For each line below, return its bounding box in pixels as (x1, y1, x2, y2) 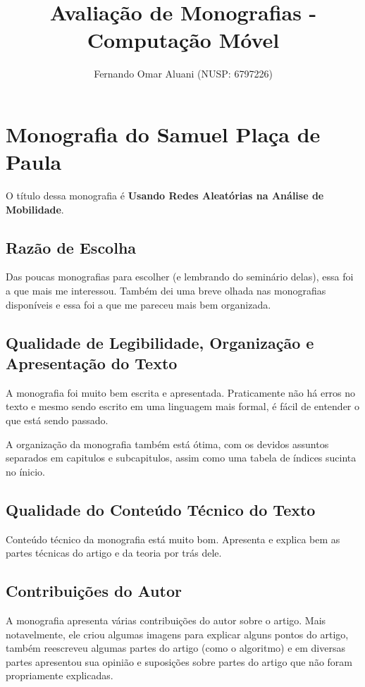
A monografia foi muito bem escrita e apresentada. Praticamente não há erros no (6, 385, 356, 400)
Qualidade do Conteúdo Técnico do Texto (6, 498, 316, 520)
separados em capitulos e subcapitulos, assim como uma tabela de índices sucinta (6, 450, 357, 465)
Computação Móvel (87, 25, 280, 54)
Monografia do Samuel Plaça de (6, 119, 321, 148)
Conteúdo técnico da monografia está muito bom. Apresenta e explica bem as (6, 531, 340, 546)
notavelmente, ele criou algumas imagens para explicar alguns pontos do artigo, (6, 626, 349, 641)
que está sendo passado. (6, 412, 109, 427)
